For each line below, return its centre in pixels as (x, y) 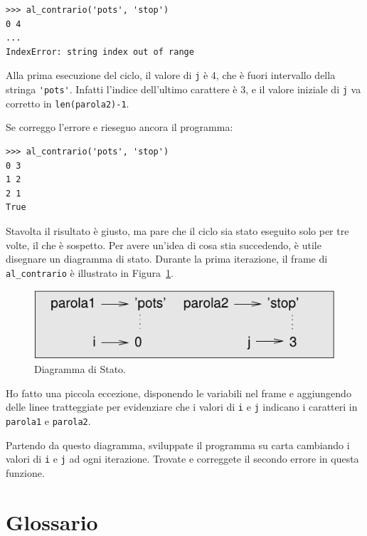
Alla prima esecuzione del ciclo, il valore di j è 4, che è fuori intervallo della (171, 75)
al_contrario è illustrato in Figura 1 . (90, 272)
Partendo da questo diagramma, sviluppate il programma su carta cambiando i (178, 445)
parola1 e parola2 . (48, 420)
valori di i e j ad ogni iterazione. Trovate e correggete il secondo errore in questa (182, 459)
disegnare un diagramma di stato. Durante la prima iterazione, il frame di (167, 259)
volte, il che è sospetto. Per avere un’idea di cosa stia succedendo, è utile (164, 245)
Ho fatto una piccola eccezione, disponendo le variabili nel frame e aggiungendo (179, 393)
